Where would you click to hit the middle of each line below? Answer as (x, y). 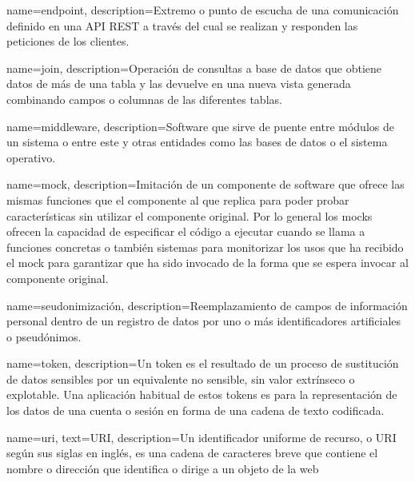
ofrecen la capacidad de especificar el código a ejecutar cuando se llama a (186, 231)
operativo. (31, 157)
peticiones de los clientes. (68, 41)
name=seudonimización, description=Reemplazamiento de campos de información (207, 305)
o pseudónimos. (44, 336)
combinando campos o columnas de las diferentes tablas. (144, 99)
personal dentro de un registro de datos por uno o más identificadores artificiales (204, 321)
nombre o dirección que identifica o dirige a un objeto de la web (163, 468)
